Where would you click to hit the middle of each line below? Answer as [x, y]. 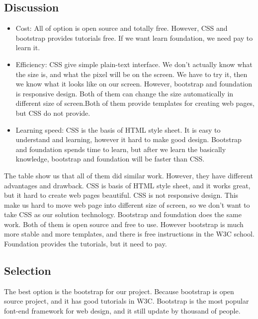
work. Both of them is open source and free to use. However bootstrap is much [124, 224]
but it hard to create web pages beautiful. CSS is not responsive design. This [121, 195]
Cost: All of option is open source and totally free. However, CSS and [122, 28]
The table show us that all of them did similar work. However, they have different [129, 175]
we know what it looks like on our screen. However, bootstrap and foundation [134, 84]
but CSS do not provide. [53, 113]
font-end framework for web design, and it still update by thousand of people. [122, 311]
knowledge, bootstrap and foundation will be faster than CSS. [110, 159]
